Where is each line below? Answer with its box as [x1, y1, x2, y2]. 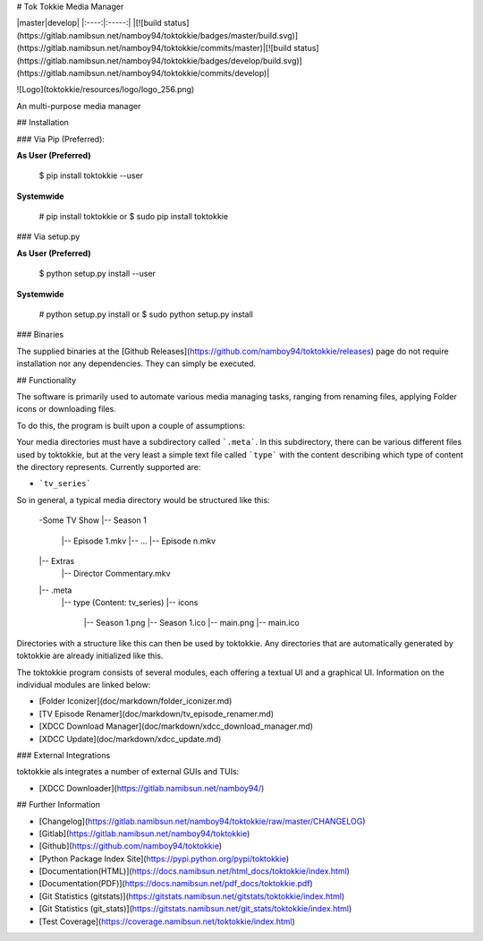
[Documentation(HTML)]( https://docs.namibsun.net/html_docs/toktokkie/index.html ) [38, 866, 351, 877]
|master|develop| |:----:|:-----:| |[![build [16, 18, 163, 29]
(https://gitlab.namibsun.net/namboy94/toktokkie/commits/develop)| [16, 67, 270, 78]
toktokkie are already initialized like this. [16, 650, 164, 662]
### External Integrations [16, 749, 111, 760]
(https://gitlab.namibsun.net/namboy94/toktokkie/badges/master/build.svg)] [16, 30, 299, 40]
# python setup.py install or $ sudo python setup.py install [38, 309, 254, 320]
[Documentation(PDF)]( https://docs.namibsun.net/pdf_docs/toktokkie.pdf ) [38, 878, 313, 889]
